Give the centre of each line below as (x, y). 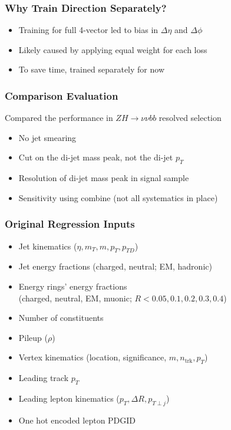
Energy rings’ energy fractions (73, 286)
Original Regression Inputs (70, 224)
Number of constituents (61, 318)
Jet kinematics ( (48, 246)
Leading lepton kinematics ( (69, 398)
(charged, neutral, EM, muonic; (75, 298)
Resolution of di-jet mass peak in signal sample (104, 178)
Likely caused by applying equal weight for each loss (113, 49)
